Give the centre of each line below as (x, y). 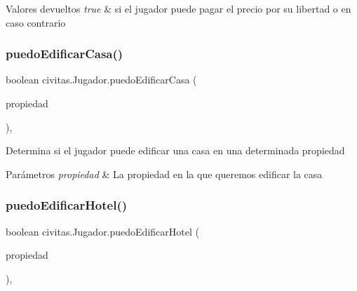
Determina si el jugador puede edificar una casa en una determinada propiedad (175, 150)
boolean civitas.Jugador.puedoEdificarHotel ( (102, 231)
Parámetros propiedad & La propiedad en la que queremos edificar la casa (164, 174)
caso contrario (36, 22)
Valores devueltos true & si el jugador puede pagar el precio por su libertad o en (178, 8)
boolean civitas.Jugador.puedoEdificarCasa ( (101, 80)
